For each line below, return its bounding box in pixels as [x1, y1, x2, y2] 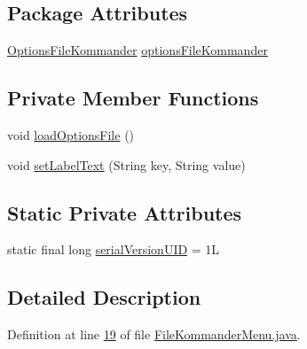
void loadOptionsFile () [7, 126, 135, 143]
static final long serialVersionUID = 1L [7, 240, 220, 259]
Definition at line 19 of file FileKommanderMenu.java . [7, 325, 301, 344]
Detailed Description [7, 283, 201, 311]
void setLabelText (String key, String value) [7, 155, 246, 174]
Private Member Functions [7, 84, 259, 112]
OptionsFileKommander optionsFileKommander [7, 41, 268, 59]
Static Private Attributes [7, 198, 242, 226]
